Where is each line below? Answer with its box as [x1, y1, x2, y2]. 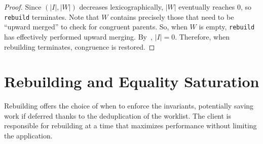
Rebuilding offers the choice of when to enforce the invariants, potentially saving [4, 100, 254, 111]
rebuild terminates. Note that [4, 11, 99, 22]
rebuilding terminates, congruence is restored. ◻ [4, 41, 155, 52]
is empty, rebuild [199, 21, 255, 32]
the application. [4, 130, 53, 140]
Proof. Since [4, 2, 42, 12]
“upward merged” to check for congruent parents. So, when [4, 21, 187, 32]
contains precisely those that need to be [110, 11, 234, 22]
